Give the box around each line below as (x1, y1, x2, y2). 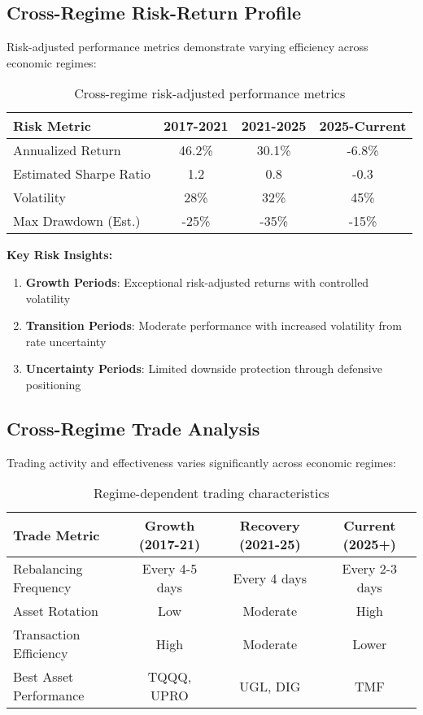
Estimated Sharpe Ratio (13, 164, 151, 184)
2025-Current (319, 116, 407, 136)
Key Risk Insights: (7, 246, 113, 263)
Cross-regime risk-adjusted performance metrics (74, 84, 346, 103)
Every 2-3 (342, 559, 397, 578)
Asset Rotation (13, 601, 98, 621)
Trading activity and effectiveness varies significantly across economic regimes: (7, 453, 396, 470)
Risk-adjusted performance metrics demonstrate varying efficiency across (7, 38, 368, 55)
